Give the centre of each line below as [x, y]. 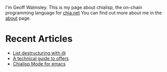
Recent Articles [39, 39]
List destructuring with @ [39, 53]
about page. [18, 18]
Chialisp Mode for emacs [39, 64]
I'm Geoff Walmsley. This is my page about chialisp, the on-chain [74, 7]
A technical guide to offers [41, 58]
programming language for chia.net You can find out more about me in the [84, 13]
